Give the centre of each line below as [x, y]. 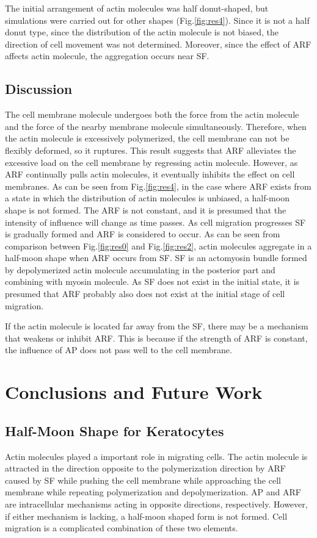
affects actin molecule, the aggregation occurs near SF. [107, 56]
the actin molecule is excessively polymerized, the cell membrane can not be [147, 138]
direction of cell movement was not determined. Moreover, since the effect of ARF [158, 44]
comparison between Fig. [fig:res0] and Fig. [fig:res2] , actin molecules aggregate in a [158, 246]
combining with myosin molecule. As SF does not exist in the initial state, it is [152, 282]
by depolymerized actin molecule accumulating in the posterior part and [140, 269]
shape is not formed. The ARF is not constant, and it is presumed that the [146, 210]
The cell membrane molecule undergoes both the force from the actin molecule [152, 114]
